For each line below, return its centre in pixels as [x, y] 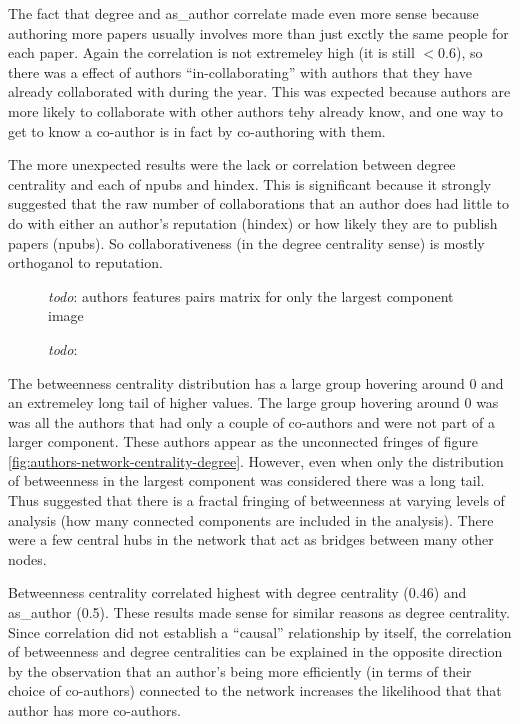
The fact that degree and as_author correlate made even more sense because [243, 13]
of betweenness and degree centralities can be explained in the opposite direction [255, 651]
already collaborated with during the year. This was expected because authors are [259, 91]
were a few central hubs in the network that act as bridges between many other [251, 539]
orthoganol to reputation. [85, 262]
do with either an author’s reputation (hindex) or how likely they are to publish [253, 222]
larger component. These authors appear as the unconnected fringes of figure [243, 441]
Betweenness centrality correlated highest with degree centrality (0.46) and [237, 592]
